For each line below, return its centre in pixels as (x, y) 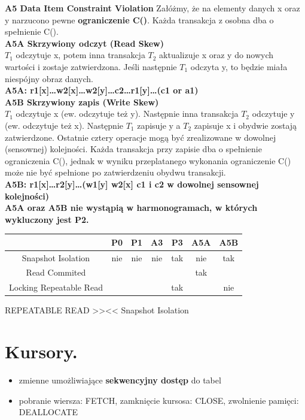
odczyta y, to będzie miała (239, 66)
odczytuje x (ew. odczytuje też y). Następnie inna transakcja (127, 114)
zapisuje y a (159, 125)
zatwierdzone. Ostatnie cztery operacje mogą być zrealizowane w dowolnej (141, 137)
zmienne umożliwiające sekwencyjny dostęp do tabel (120, 380)
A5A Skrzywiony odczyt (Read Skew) (84, 43)
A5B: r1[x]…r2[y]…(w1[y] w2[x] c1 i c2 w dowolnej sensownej (132, 184)
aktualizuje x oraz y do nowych (216, 55)
